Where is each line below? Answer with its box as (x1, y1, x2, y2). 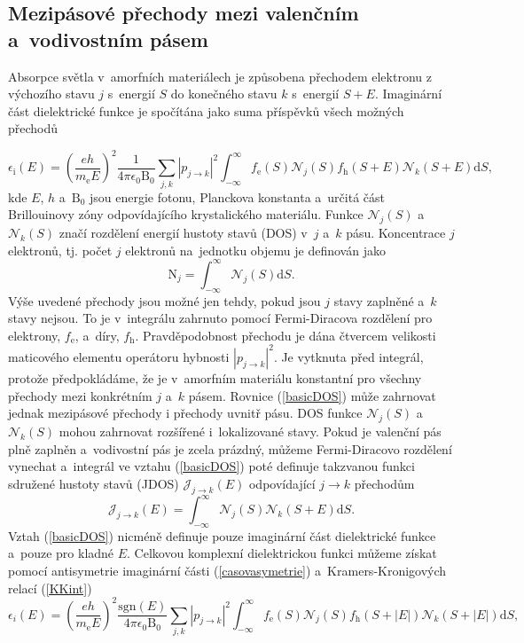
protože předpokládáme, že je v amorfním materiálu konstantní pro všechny (8, 368, 422, 387)
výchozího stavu (8, 84, 95, 103)
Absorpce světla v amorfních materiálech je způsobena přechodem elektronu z (8, 67, 432, 85)
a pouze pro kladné (8, 544, 114, 562)
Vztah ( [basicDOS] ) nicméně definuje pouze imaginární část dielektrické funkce (8, 526, 436, 545)
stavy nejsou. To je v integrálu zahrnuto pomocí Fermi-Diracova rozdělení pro (8, 309, 433, 327)
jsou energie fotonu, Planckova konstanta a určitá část (89, 187, 385, 206)
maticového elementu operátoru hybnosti (8, 347, 230, 365)
